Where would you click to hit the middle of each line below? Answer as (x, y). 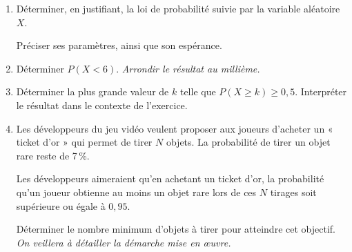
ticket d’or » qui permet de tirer (84, 142)
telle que (198, 91)
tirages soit (293, 192)
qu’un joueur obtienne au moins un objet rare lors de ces (136, 192)
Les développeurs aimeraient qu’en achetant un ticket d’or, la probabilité (170, 178)
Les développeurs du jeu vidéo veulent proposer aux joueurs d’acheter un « (175, 128)
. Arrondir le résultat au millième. (188, 68)
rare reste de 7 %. (53, 155)
